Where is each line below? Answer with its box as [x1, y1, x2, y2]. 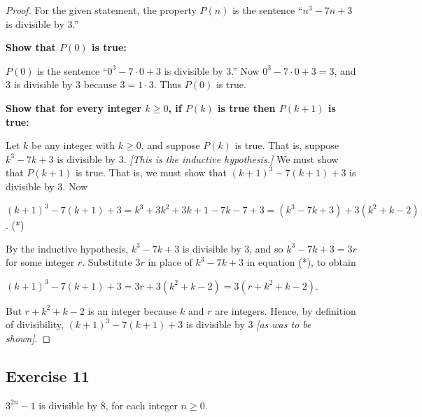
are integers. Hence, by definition [215, 303, 356, 318]
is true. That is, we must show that [75, 165, 227, 180]
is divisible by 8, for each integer [38, 397, 178, 412]
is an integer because [87, 303, 177, 318]
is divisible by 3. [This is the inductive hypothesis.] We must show [57, 151, 339, 166]
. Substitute [82, 255, 132, 269]
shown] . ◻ [6, 331, 51, 345]
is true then [218, 100, 276, 115]
